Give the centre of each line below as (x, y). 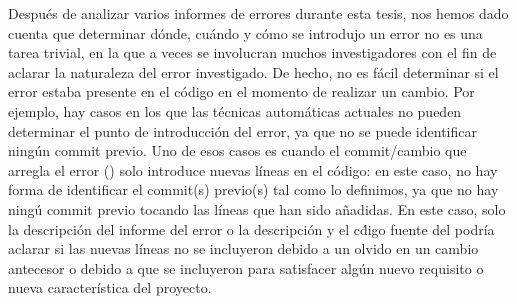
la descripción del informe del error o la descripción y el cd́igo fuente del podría (251, 228)
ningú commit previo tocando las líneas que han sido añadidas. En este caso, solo (257, 208)
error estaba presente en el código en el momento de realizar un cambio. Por (241, 91)
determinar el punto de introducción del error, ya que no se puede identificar (242, 130)
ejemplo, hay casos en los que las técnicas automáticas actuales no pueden (235, 110)
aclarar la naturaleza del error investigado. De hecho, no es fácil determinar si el (253, 71)
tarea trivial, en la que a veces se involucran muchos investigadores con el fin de (252, 52)
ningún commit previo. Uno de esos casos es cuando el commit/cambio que (237, 150)
